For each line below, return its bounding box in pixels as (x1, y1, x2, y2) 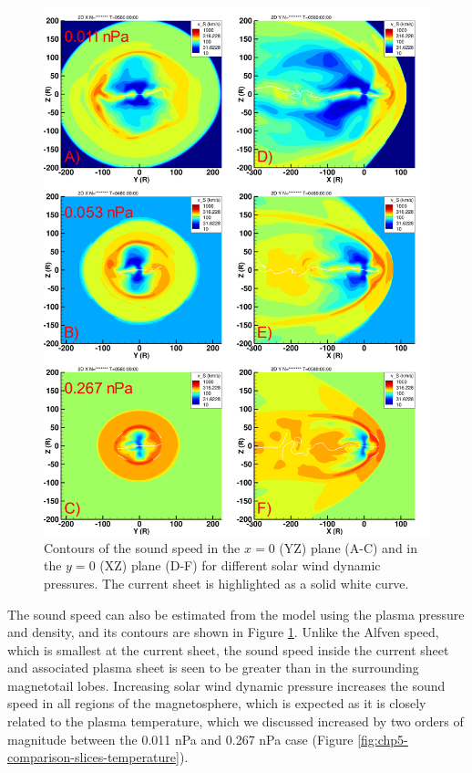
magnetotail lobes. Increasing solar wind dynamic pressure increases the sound (7, 675, 446, 695)
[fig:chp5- (357, 729, 408, 748)
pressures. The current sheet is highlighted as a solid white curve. (44, 573, 409, 592)
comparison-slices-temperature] (7, 747, 180, 767)
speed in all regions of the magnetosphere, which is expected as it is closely (7, 694, 426, 713)
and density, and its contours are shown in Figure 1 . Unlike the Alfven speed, (7, 622, 439, 642)
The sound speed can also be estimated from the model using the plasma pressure (7, 604, 465, 623)
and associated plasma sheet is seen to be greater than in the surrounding (7, 658, 419, 677)
